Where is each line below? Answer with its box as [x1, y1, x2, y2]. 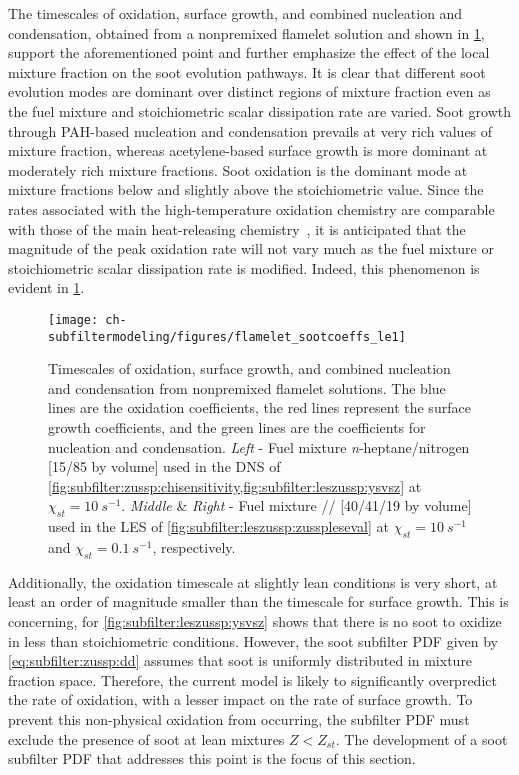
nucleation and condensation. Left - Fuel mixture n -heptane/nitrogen [48, 436, 470, 457]
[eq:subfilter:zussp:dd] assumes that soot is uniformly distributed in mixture [8, 650, 473, 671]
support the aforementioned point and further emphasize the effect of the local [8, 42, 490, 63]
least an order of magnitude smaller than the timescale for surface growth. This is [8, 591, 509, 612]
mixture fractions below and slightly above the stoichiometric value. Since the [8, 179, 484, 200]
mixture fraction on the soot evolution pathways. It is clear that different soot [8, 61, 486, 82]
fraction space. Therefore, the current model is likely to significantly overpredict [8, 669, 497, 690]
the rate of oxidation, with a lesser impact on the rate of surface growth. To [8, 689, 473, 710]
